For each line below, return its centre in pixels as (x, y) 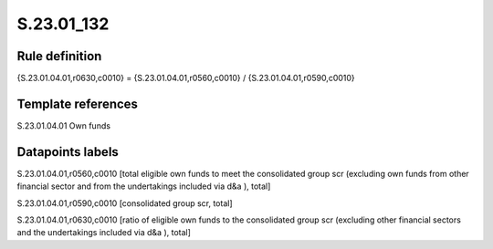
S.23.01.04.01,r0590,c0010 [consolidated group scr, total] (125, 203)
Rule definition (59, 56)
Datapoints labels (68, 152)
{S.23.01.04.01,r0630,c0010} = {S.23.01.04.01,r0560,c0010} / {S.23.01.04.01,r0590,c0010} (186, 78)
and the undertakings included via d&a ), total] (104, 233)
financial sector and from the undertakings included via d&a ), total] (144, 186)
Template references (78, 104)
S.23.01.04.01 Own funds (64, 125)
